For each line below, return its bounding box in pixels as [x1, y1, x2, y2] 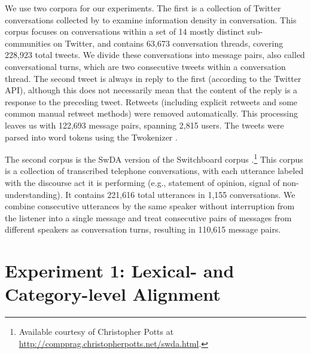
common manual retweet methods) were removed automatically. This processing [5, 107, 298, 120]
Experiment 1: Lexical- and [5, 258, 234, 283]
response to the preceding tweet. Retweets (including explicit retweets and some [5, 95, 298, 108]
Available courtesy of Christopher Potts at [19, 325, 174, 338]
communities [5, 36, 51, 49]
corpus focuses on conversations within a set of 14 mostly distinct [5, 25, 245, 38]
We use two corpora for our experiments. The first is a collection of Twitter [5, 2, 281, 14]
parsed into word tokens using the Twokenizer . [5, 130, 178, 143]
